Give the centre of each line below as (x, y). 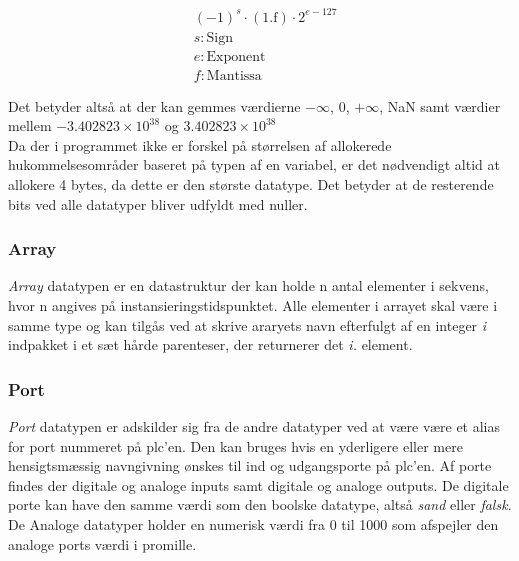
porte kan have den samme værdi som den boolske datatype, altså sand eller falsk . (260, 504)
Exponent (236, 56)
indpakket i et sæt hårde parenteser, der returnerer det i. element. (210, 344)
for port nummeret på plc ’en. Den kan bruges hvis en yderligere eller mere (235, 445)
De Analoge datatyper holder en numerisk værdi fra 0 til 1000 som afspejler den (253, 523)
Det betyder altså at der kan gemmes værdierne (154, 105)
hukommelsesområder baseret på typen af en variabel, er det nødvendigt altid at (254, 164)
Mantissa (234, 75)
